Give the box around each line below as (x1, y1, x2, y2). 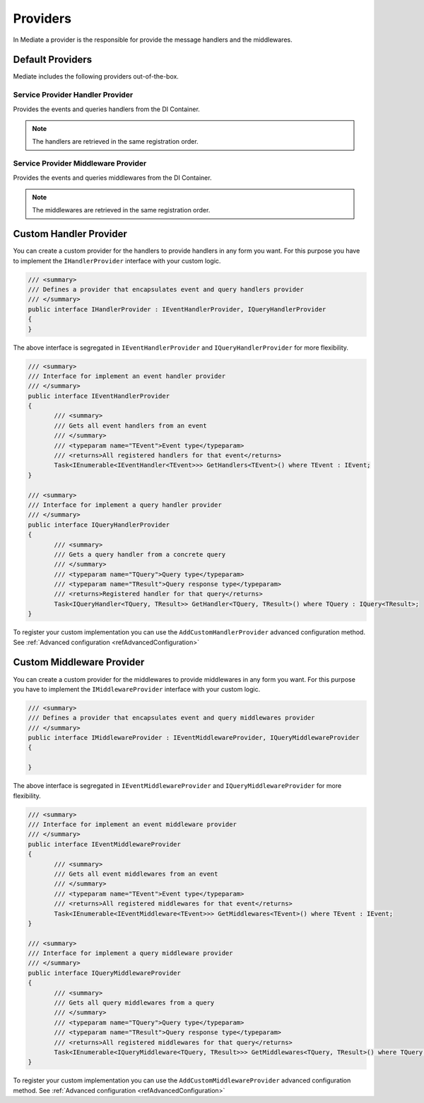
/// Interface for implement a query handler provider (28, 501, 222, 509)
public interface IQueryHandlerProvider (28, 520, 170, 529)
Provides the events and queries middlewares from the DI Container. (13, 173, 212, 182)
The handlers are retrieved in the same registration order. (32, 137, 199, 146)
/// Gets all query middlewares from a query (54, 999, 215, 1007)
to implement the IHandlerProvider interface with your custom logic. (13, 256, 221, 265)
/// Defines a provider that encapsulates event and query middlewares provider (28, 714, 315, 722)
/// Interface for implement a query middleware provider (28, 949, 233, 957)
